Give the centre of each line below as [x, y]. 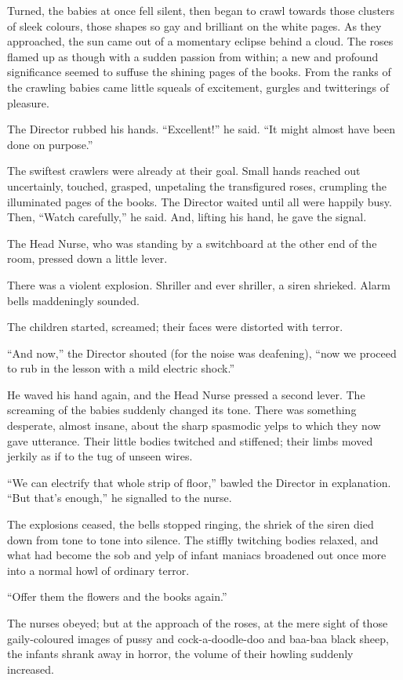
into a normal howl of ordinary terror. [98, 570]
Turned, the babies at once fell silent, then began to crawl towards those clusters [201, 10]
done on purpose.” [50, 144]
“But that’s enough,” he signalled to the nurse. [120, 498]
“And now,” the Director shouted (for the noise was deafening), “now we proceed [202, 353]
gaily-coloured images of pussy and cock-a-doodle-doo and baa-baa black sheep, [198, 638]
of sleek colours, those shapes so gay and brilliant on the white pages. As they [194, 25]
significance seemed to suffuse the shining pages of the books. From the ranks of [199, 72]
